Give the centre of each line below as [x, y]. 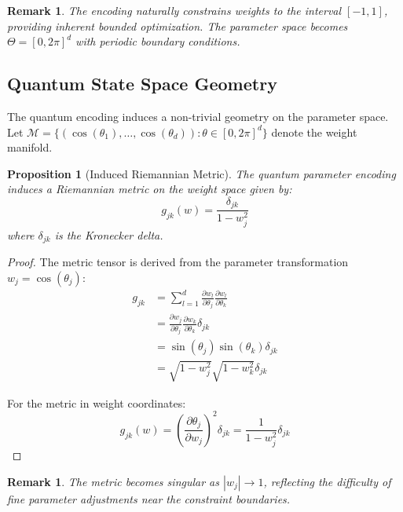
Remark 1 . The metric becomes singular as [113, 481]
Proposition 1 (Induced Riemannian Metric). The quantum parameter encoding [201, 173]
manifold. [30, 147]
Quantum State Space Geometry [142, 84]
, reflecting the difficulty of [327, 481]
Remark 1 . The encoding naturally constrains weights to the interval [174, 10]
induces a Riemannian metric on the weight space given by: [150, 189]
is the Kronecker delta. [109, 234]
